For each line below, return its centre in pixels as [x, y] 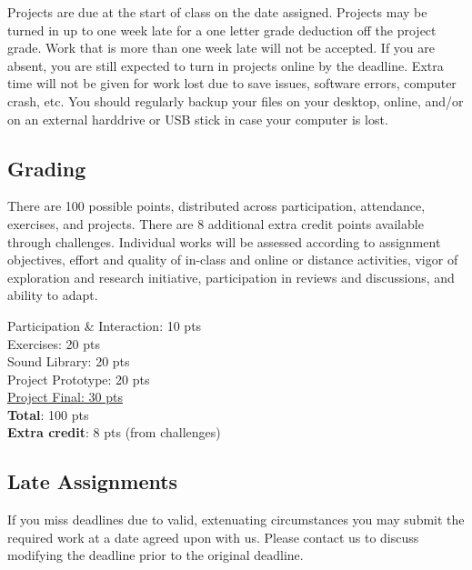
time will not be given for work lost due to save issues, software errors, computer [232, 83]
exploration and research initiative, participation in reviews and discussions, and [231, 277]
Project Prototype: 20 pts [79, 379]
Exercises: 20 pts [54, 343]
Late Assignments [93, 481]
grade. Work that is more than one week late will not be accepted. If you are [221, 48]
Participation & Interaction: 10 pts [105, 325]
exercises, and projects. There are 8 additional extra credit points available [216, 223]
